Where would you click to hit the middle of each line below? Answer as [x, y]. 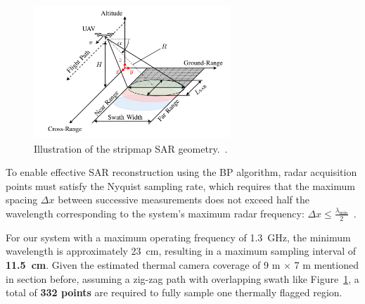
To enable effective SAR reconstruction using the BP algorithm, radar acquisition [181, 172]
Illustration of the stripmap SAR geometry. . [131, 148]
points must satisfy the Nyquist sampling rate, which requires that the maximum [180, 185]
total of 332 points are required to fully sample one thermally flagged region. [174, 292]
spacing [22, 199]
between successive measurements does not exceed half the [184, 199]
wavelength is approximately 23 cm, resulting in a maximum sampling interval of [181, 251]
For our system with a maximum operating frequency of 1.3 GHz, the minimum [178, 237]
